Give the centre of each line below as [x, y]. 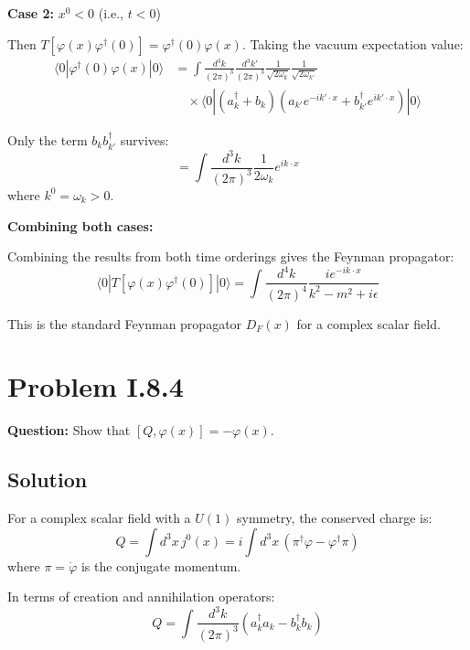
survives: [144, 139]
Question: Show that [69, 430]
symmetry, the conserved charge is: [334, 518]
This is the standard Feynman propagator [125, 323]
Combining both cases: [80, 225]
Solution [48, 480]
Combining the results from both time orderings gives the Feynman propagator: [231, 256]
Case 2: [31, 13]
